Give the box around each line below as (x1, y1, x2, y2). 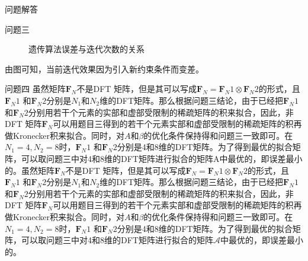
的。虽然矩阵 (5, 164, 54, 176)
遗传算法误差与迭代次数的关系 (28, 43, 145, 55)
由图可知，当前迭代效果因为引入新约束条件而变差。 (5, 62, 204, 75)
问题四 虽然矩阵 (5, 82, 66, 95)
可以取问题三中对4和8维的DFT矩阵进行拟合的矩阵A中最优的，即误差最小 (21, 152, 303, 164)
